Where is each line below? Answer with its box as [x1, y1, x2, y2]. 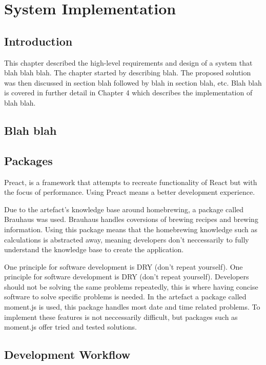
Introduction [4, 33, 73, 49]
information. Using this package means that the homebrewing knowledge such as [4, 224, 257, 234]
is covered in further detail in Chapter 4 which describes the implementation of [4, 87, 253, 98]
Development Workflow [4, 347, 131, 362]
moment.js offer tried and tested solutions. [4, 321, 137, 332]
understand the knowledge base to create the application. [4, 244, 184, 255]
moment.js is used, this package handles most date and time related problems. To [4, 301, 260, 312]
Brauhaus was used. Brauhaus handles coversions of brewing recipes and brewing [4, 214, 258, 225]
